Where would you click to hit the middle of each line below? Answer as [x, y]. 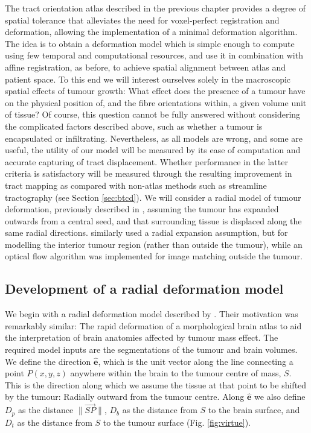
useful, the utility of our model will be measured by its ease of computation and [153, 150]
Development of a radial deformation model [144, 289]
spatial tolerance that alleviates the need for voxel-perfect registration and [142, 20]
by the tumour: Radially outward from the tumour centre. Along [125, 397]
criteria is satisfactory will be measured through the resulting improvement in [149, 173]
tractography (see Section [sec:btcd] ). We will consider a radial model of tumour [153, 197]
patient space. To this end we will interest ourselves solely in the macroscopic [148, 79]
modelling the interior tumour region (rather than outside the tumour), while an [154, 244]
